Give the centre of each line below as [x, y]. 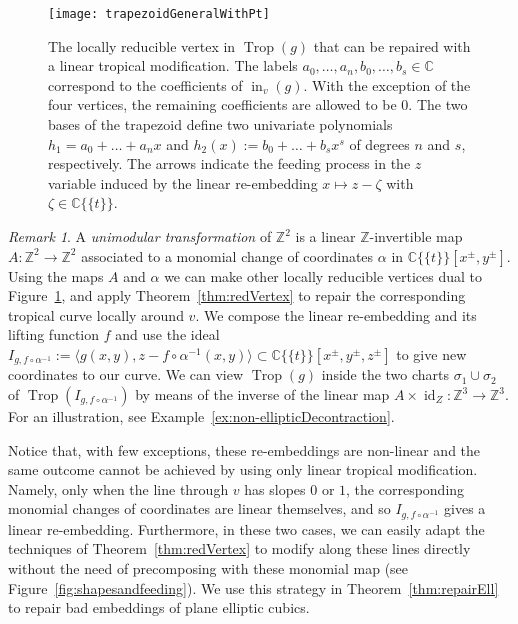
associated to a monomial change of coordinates [227, 255]
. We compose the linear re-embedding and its [336, 314]
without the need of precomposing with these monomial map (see [208, 568]
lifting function [54, 334]
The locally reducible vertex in [142, 45]
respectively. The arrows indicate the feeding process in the [229, 163]
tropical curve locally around [96, 314]
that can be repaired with [392, 45]
